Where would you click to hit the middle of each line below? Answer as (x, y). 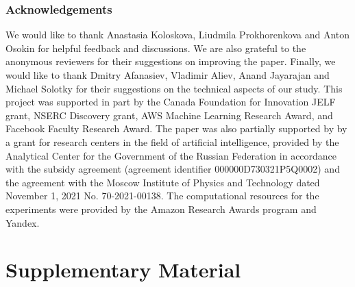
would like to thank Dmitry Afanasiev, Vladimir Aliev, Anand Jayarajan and (168, 75)
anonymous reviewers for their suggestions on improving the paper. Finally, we (171, 61)
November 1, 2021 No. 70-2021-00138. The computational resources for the (162, 196)
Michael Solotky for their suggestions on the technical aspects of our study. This (174, 88)
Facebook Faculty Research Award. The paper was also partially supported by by (176, 128)
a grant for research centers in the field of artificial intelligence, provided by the (172, 141)
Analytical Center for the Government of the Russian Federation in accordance (171, 155)
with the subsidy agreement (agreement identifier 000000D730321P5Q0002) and (173, 169)
